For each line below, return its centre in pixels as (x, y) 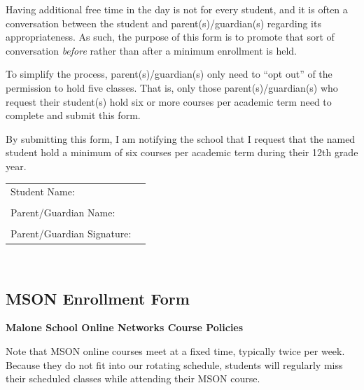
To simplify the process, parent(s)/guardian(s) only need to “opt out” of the (169, 74)
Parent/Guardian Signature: (71, 234)
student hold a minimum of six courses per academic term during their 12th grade (182, 152)
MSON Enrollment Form (98, 298)
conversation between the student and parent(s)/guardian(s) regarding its (163, 23)
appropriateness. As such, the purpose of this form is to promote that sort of (170, 37)
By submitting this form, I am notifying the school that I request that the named (181, 138)
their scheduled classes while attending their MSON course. (133, 378)
